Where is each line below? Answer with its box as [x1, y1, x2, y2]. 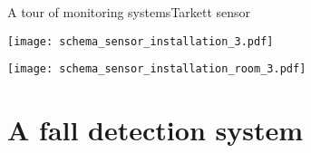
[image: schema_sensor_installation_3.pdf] [7, 34, 274, 48]
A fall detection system [7, 111, 304, 148]
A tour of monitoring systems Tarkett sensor [7, 3, 251, 21]
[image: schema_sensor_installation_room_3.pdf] [7, 62, 306, 76]
